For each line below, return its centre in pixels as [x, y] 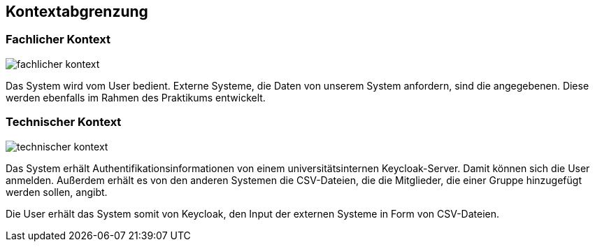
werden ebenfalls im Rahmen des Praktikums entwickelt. [136, 97]
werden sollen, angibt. [57, 192]
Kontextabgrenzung [77, 12]
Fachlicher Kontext [58, 40]
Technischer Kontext [64, 122]
